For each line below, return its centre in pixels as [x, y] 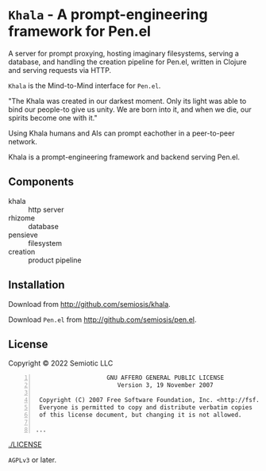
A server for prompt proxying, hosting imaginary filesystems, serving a [124, 53]
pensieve [23, 235]
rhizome [22, 218]
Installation [37, 285]
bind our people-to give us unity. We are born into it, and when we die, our [130, 109]
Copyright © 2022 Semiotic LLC [61, 363]
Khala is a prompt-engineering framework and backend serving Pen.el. [124, 157]
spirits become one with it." [53, 117]
